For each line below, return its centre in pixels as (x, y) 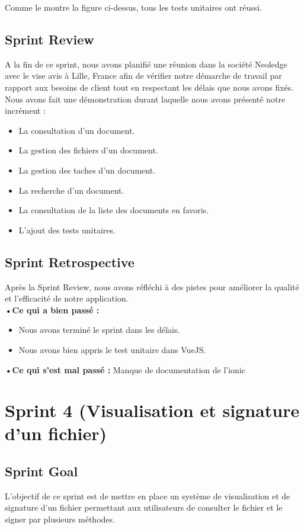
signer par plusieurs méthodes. (60, 519)
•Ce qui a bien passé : (52, 310)
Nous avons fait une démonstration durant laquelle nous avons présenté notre (145, 99)
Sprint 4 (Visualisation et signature (152, 410)
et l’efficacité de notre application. (67, 298)
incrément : (25, 110)
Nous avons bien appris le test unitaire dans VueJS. (112, 349)
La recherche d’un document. (71, 190)
